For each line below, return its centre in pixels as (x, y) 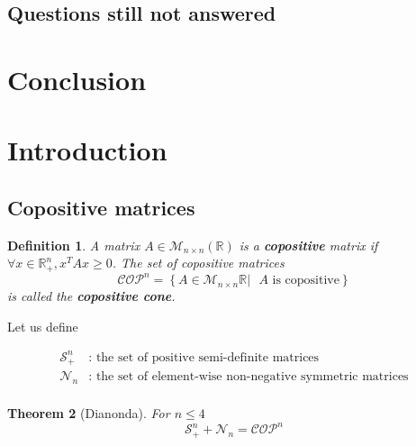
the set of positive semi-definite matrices (208, 357)
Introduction (87, 150)
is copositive (306, 281)
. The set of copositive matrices (198, 263)
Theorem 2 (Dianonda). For (89, 413)
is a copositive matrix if (308, 245)
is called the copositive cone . (91, 296)
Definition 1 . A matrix (74, 245)
